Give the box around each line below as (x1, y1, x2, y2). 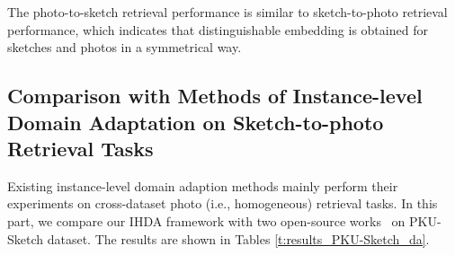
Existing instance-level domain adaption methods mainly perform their (7, 176, 398, 195)
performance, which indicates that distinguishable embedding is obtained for (7, 20, 428, 39)
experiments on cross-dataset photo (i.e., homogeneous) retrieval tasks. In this (7, 194, 438, 213)
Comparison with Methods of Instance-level (7, 82, 423, 110)
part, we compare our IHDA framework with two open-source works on (7, 211, 406, 230)
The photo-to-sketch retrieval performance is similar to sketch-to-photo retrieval (7, 3, 448, 21)
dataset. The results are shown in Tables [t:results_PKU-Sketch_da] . (47, 229, 430, 248)
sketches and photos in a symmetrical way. (7, 38, 242, 57)
